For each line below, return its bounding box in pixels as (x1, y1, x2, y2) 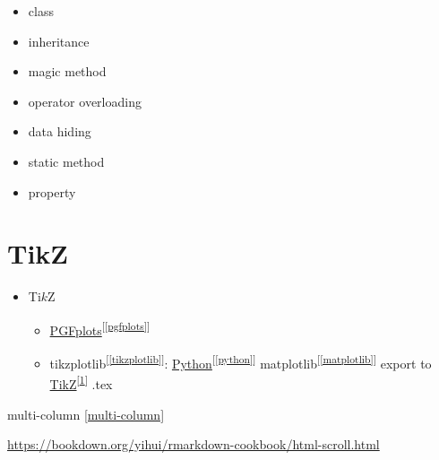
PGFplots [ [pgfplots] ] (49, 317, 151, 339)
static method (28, 152, 105, 170)
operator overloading (28, 91, 142, 110)
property (28, 182, 76, 201)
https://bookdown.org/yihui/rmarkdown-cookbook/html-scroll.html (7, 435, 380, 454)
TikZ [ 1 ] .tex (49, 372, 113, 394)
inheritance (28, 31, 90, 50)
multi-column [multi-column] (7, 404, 165, 423)
